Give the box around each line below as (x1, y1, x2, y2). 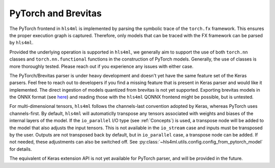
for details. (9, 146, 32, 152)
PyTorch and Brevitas (9, 8, 102, 19)
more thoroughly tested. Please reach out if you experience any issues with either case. (9, 63, 194, 69)
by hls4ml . (9, 40, 34, 46)
